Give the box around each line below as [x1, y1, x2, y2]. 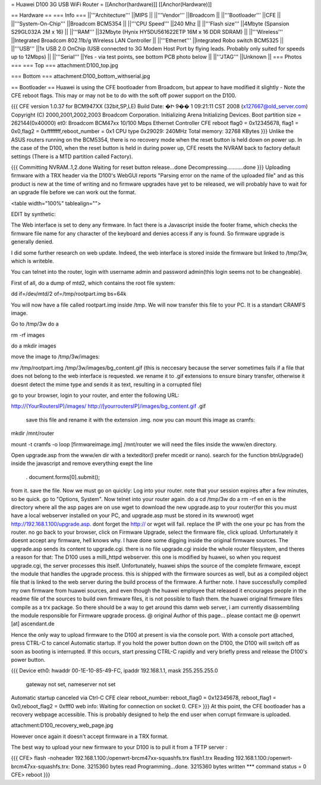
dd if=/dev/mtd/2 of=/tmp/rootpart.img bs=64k [11, 290, 127, 298]
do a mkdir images [11, 342, 56, 349]
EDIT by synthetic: [11, 210, 56, 217]
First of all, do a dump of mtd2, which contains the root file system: [11, 279, 175, 286]
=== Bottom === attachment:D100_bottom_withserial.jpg [11, 73, 150, 80]
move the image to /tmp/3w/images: [11, 353, 100, 360]
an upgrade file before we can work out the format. [11, 189, 137, 196]
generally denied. [11, 238, 54, 245]
